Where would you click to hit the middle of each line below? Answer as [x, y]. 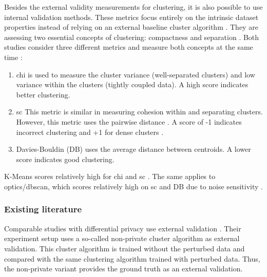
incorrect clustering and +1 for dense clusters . [90, 132]
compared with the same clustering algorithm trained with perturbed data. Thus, [132, 258]
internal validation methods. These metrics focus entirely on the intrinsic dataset [131, 17]
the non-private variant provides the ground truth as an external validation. [123, 269]
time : [13, 57]
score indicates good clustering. [65, 159]
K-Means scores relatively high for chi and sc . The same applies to [110, 176]
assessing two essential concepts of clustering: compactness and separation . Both [132, 37]
